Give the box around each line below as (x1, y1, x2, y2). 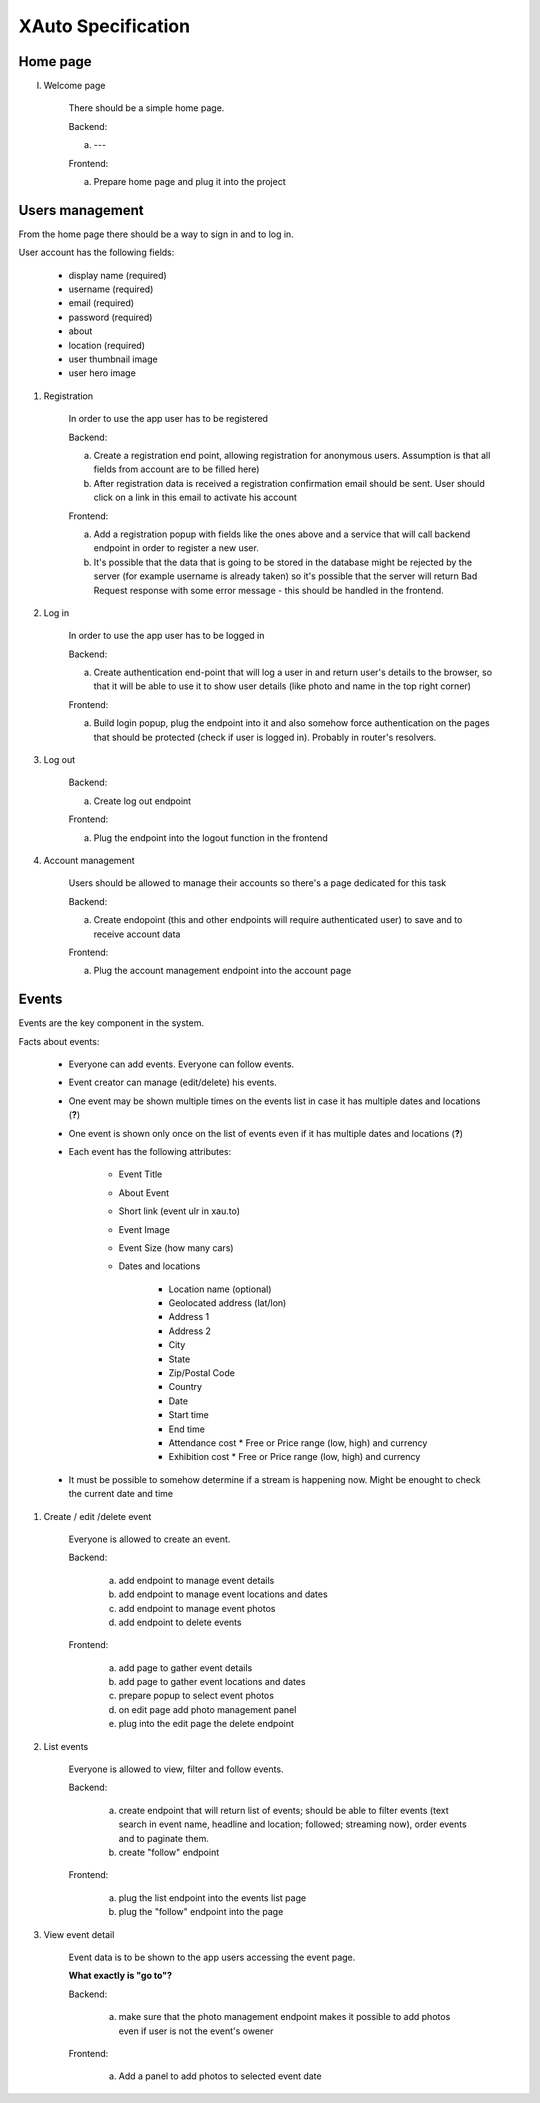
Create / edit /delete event (43, 1510, 152, 1522)
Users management (18, 201, 144, 219)
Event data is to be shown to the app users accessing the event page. (68, 1951, 356, 1963)
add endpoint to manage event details (118, 1574, 275, 1586)
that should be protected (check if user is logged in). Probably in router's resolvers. (93, 731, 437, 743)
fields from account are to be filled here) (93, 463, 260, 475)
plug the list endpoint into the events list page (118, 1891, 307, 1904)
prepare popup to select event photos (118, 1690, 275, 1702)
